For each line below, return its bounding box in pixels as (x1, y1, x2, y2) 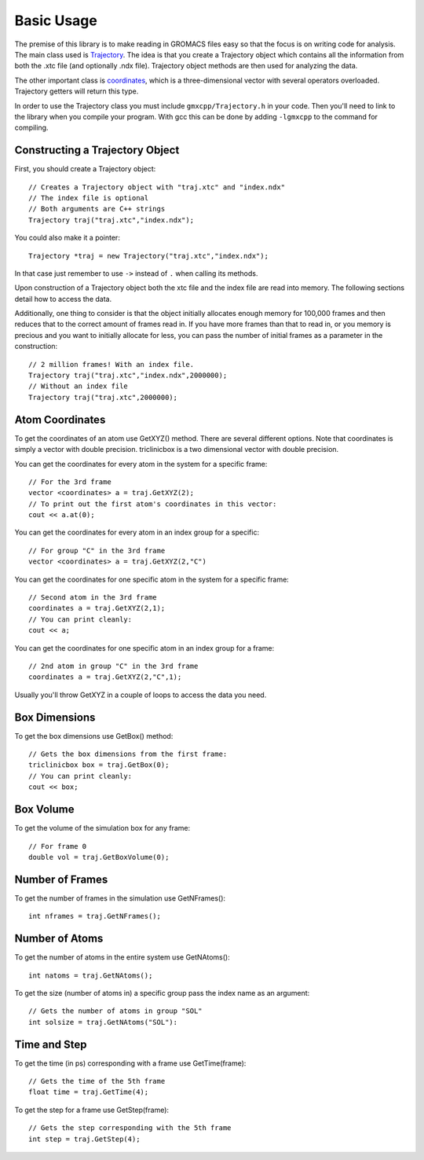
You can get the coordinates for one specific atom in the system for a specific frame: (14, 574, 290, 584)
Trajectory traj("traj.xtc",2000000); (28, 393, 178, 402)
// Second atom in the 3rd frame (28, 593, 157, 602)
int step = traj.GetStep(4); (28, 1134, 141, 1143)
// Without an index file (28, 382, 129, 391)
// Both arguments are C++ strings (28, 204, 166, 214)
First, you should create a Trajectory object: (14, 164, 156, 174)
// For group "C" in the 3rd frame (28, 546, 166, 555)
